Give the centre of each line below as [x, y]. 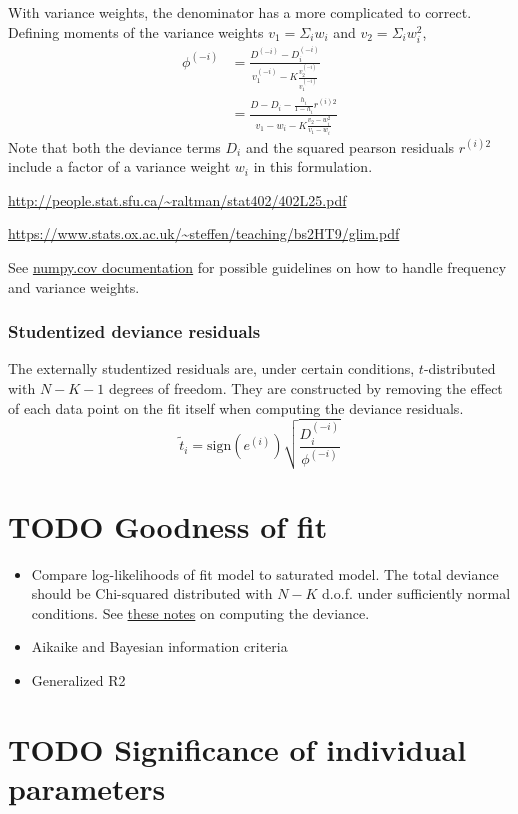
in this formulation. [313, 166]
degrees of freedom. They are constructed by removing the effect [305, 388]
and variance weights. [74, 286]
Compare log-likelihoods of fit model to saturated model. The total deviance [265, 573]
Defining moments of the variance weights [136, 31]
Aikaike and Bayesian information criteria [159, 646]
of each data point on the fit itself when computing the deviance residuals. [236, 407]
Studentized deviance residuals [134, 331]
